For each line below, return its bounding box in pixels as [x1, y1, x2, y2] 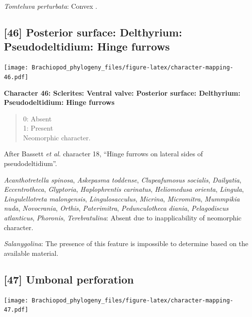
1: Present [23, 123, 53, 133]
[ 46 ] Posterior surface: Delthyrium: [4, 24, 182, 39]
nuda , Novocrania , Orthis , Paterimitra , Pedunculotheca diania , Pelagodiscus [4, 203, 229, 213]
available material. [4, 248, 59, 258]
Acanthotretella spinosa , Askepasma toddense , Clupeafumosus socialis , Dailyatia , [4, 174, 242, 184]
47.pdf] [4, 306, 29, 314]
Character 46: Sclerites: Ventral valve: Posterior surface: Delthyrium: [4, 87, 241, 98]
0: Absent [23, 113, 52, 123]
